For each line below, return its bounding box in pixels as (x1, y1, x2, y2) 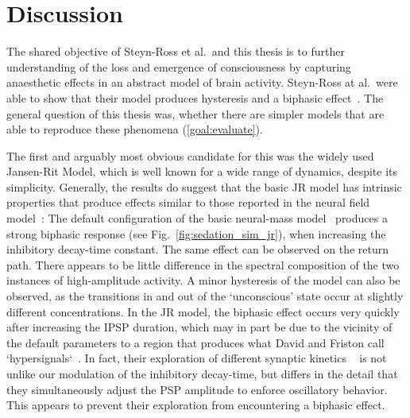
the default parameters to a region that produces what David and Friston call (6, 334, 385, 350)
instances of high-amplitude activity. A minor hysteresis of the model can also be (6, 272, 400, 288)
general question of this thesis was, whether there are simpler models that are (6, 105, 385, 122)
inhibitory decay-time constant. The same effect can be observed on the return (6, 241, 389, 257)
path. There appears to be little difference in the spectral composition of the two (6, 256, 400, 273)
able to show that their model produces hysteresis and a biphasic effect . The (6, 89, 384, 106)
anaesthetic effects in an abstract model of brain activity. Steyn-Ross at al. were (6, 74, 398, 91)
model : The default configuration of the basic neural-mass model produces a (6, 210, 388, 226)
